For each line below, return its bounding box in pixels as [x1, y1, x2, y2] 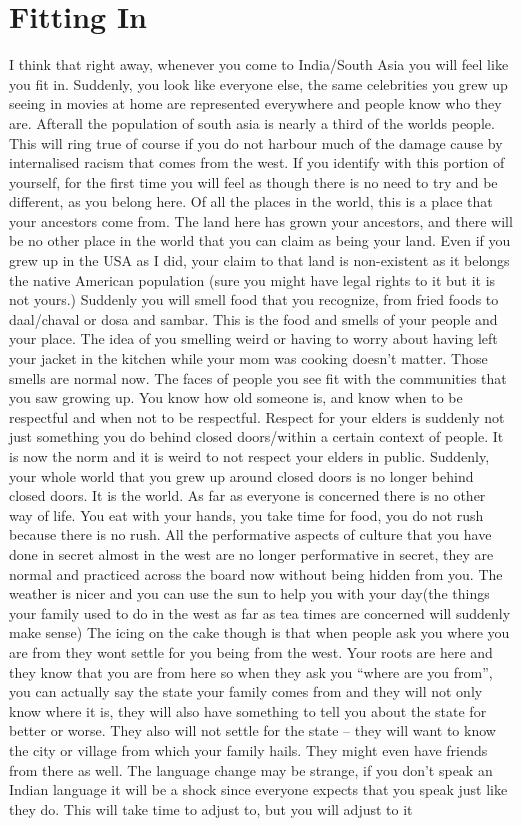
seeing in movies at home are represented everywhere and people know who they [9, 93, 502, 114]
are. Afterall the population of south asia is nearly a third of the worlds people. [9, 112, 495, 133]
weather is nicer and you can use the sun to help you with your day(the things [9, 583, 490, 604]
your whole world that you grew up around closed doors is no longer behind [9, 465, 474, 486]
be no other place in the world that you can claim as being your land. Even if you [9, 230, 511, 251]
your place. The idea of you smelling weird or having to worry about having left [9, 328, 498, 349]
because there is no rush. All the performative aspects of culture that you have [9, 524, 492, 545]
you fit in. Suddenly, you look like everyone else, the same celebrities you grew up [9, 73, 508, 94]
